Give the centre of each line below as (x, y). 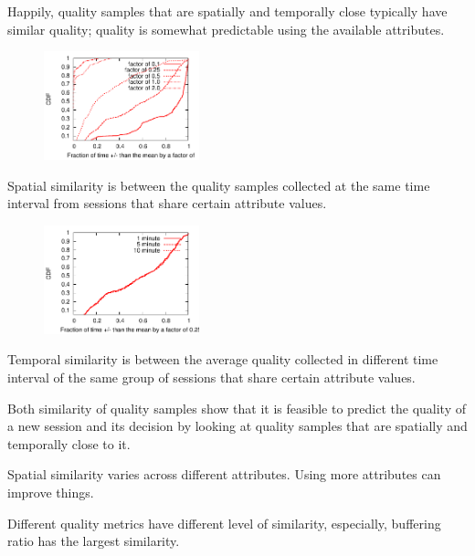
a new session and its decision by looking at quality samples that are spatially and (237, 426)
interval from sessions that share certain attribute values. (167, 203)
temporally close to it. (69, 443)
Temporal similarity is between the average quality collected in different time (223, 359)
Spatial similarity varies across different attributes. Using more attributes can (224, 474)
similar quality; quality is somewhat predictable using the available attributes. (226, 29)
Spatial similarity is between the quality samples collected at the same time (219, 185)
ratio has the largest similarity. (94, 541)
